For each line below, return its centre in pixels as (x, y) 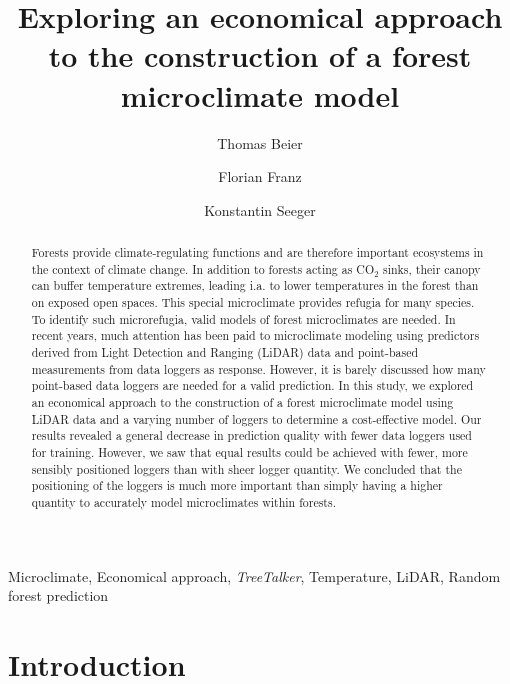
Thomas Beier (260, 142)
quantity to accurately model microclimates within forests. (183, 501)
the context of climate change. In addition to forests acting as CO (203, 268)
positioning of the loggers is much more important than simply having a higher (237, 485)
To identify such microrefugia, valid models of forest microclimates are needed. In (243, 318)
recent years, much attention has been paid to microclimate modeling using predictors (255, 335)
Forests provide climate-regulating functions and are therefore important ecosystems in (257, 252)
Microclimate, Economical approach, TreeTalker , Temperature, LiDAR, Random (254, 575)
